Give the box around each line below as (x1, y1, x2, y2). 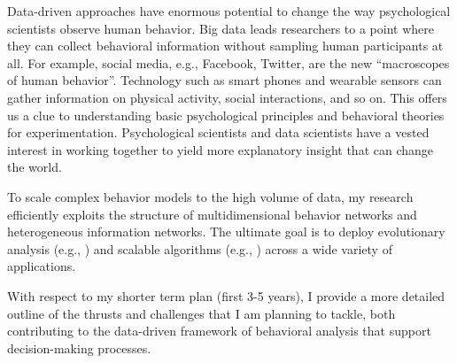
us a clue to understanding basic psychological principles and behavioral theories (7, 105, 445, 124)
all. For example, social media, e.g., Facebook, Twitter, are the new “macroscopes (7, 53, 450, 72)
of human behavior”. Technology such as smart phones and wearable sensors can (7, 71, 442, 89)
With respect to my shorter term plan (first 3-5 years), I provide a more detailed (7, 286, 445, 305)
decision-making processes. (7, 338, 151, 357)
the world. (7, 158, 62, 176)
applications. (7, 257, 76, 275)
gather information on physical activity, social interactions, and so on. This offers (7, 88, 447, 106)
